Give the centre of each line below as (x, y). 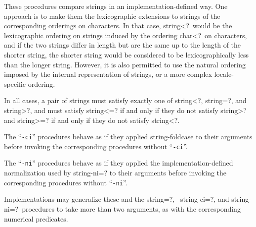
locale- (224, 74)
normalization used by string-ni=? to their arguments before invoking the (115, 173)
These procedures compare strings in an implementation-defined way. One (116, 6)
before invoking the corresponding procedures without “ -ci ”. (96, 146)
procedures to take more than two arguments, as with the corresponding (131, 208)
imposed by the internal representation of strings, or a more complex (108, 74)
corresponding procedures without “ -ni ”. (66, 182)
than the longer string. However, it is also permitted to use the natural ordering (125, 64)
